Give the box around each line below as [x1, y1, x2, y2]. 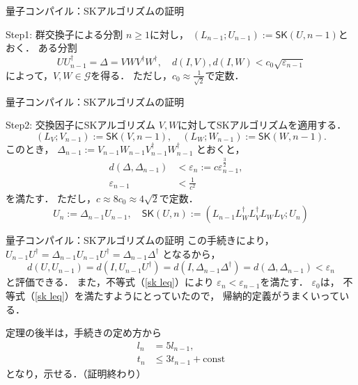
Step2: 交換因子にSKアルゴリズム [6, 117, 156, 132]
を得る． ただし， [91, 67, 172, 82]
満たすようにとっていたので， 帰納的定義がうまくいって [84, 288, 340, 303]
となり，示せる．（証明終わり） [6, 366, 146, 380]
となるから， [162, 246, 221, 261]
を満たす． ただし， [6, 190, 97, 205]
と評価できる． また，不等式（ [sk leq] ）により [6, 275, 214, 289]
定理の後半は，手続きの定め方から [6, 325, 162, 340]
